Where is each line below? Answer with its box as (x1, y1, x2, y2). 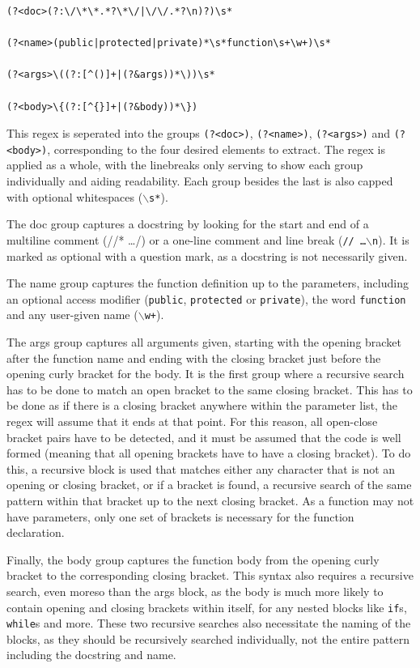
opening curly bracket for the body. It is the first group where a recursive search (6, 365, 405, 382)
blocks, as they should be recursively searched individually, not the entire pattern (6, 630, 410, 647)
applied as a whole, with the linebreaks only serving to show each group (6, 156, 363, 173)
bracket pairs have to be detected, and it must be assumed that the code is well (6, 428, 401, 445)
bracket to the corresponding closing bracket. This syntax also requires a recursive (6, 567, 414, 584)
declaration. (6, 524, 65, 541)
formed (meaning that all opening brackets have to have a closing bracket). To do (6, 445, 411, 462)
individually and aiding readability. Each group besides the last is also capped (6, 172, 393, 189)
